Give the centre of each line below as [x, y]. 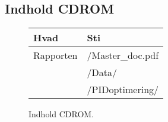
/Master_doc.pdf [123, 55]
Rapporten [56, 55]
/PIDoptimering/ [123, 90]
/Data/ [102, 72]
